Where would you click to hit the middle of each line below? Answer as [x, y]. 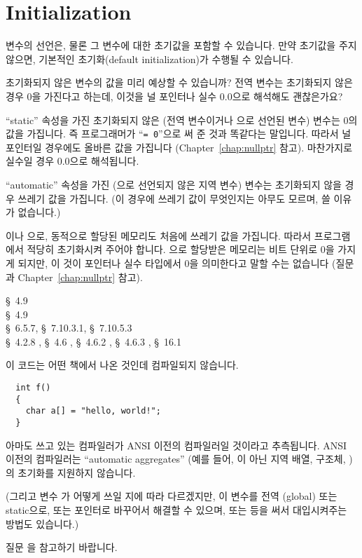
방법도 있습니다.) [42, 523]
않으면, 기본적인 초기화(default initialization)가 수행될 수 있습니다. [149, 59]
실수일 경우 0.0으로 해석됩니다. [72, 161]
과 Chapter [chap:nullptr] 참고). [74, 277]
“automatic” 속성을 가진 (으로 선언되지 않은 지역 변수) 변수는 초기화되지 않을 [174, 184]
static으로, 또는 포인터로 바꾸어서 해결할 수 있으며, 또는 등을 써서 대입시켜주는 [176, 510]
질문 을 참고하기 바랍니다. [62, 547]
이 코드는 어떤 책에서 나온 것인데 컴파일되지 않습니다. [122, 365]
